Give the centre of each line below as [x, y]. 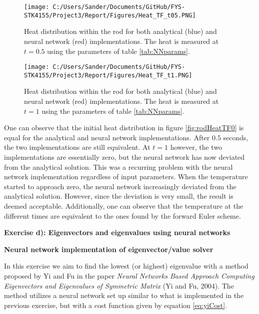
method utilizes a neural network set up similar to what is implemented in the [124, 295]
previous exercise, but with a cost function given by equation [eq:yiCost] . [116, 305]
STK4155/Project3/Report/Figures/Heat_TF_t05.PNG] [110, 15]
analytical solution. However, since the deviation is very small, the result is [119, 196]
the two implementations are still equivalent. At [77, 147]
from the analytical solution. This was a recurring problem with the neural [118, 166]
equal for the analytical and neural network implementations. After [107, 137]
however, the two [196, 147]
